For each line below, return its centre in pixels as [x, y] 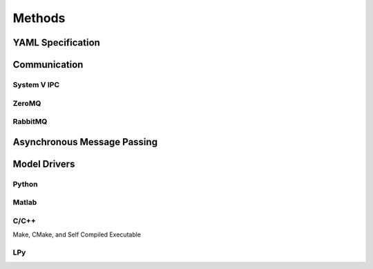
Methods [39, 18]
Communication [48, 65]
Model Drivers [44, 164]
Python [25, 184]
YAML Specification [56, 43]
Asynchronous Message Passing [85, 142]
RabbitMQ [30, 122]
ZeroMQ [27, 103]
